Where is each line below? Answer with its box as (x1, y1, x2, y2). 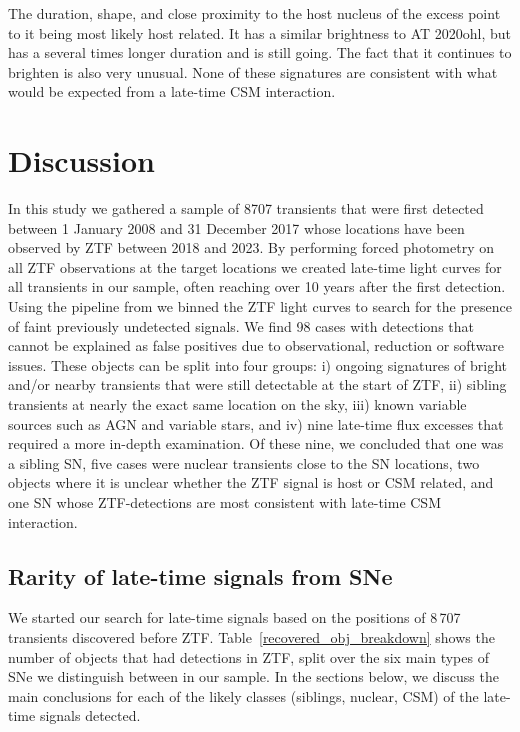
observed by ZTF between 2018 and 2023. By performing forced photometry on (8, 237, 494, 258)
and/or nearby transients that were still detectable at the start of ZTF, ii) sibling (8, 374, 507, 395)
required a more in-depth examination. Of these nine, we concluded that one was (8, 433, 504, 454)
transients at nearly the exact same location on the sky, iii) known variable (8, 394, 467, 415)
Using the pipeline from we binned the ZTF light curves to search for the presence (8, 296, 512, 317)
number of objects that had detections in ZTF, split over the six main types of (8, 646, 489, 667)
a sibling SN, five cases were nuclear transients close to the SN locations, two (8, 452, 480, 473)
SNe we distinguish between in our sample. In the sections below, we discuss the (8, 666, 499, 687)
